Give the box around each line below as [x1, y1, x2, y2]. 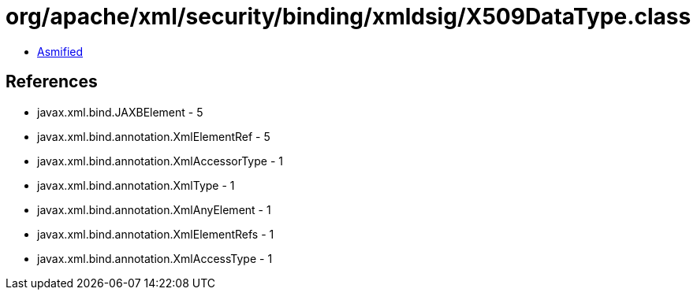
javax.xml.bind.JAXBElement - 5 [37, 105, 203, 119]
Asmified [37, 44, 84, 58]
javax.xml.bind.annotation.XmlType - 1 [37, 178, 235, 192]
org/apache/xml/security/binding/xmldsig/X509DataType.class [6, 3, 691, 30]
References [6, 72, 98, 92]
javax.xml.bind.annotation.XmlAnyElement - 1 [37, 202, 271, 216]
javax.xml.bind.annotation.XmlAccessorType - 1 [37, 154, 283, 168]
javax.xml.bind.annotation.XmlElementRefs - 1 [37, 227, 274, 241]
